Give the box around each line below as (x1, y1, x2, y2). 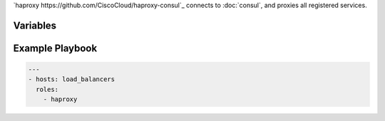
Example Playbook (13, 42, 98, 54)
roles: (36, 85, 59, 93)
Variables (13, 19, 57, 31)
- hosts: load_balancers (28, 75, 115, 83)
